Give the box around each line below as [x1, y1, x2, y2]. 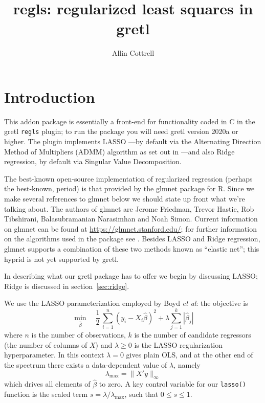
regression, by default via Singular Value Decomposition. [4, 156, 182, 167]
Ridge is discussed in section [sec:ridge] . [4, 280, 129, 291]
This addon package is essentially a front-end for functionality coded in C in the [4, 116, 255, 126]
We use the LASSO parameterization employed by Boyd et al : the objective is [4, 298, 248, 308]
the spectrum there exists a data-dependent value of [4, 359, 167, 370]
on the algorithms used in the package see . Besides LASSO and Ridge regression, [4, 233, 260, 244]
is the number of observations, [31, 329, 126, 340]
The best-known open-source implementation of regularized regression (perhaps [4, 173, 253, 184]
